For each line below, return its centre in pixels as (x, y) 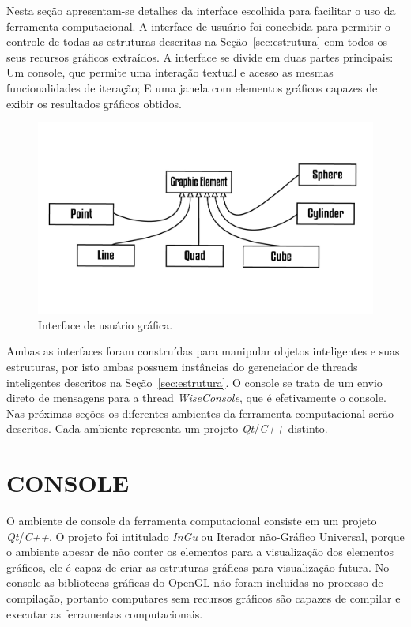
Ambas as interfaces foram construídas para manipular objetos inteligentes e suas (203, 351)
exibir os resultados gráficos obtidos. (94, 103)
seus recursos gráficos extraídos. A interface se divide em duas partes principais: (200, 56)
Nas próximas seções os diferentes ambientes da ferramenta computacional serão (200, 413)
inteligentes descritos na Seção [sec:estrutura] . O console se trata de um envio (194, 382)
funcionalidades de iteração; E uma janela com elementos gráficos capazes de (192, 87)
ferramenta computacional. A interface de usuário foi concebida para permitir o (199, 26)
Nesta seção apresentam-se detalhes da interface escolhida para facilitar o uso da (201, 10)
